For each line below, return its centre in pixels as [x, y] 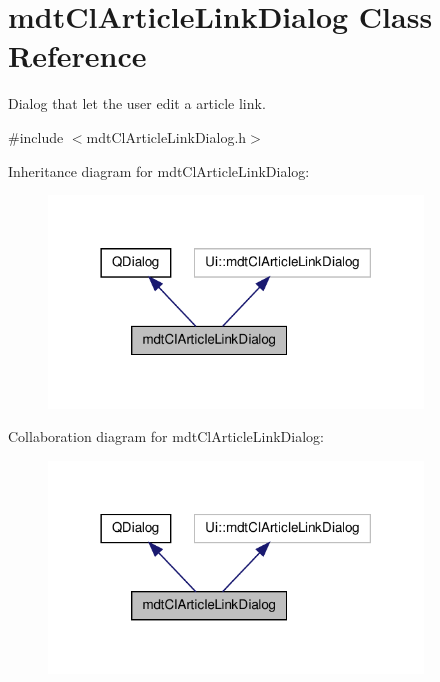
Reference [77, 55]
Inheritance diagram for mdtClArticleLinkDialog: [159, 170]
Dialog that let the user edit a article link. [137, 103]
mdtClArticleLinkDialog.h [166, 136]
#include [36, 136]
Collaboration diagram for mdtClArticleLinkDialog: [166, 436]
